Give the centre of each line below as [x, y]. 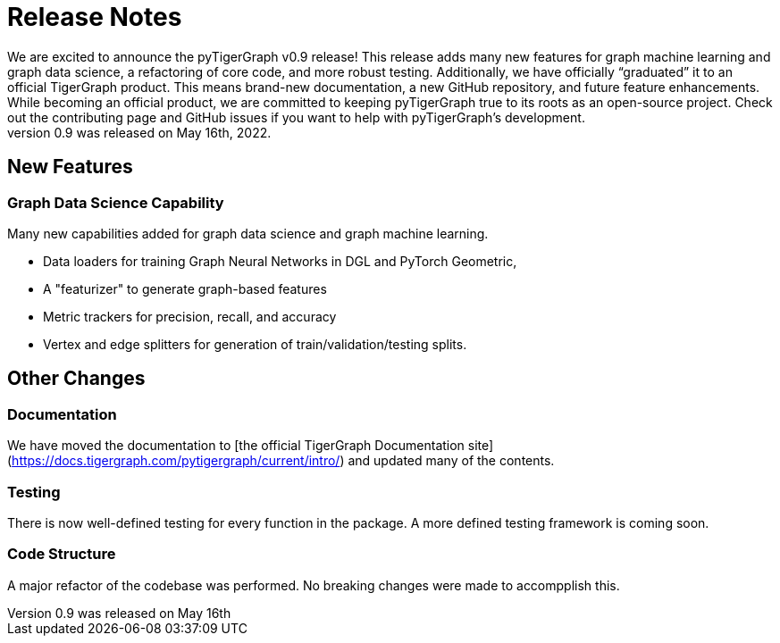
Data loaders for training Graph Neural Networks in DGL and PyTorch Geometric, [280, 261]
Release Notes [95, 17]
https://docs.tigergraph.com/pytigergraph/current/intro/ [176, 461]
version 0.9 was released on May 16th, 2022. [139, 132]
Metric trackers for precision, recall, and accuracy [190, 316]
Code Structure [62, 554]
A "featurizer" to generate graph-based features [185, 288]
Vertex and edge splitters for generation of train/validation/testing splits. [255, 344]
